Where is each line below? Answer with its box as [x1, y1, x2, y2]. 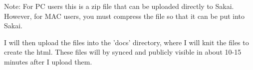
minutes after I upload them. [4, 56, 92, 67]
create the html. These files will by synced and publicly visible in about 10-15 [4, 47, 242, 57]
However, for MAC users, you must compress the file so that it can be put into [4, 10, 245, 21]
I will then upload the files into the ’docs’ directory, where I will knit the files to [4, 37, 249, 47]
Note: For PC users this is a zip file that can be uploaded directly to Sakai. [4, 1, 234, 11]
